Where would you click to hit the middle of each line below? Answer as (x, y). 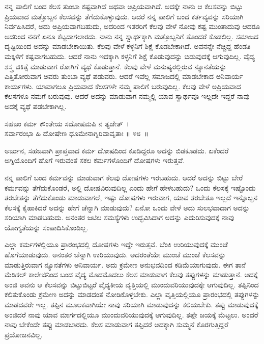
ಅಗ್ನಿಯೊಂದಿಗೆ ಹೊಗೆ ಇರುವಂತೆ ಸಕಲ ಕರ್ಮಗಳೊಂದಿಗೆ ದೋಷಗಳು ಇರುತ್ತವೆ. (95, 160)
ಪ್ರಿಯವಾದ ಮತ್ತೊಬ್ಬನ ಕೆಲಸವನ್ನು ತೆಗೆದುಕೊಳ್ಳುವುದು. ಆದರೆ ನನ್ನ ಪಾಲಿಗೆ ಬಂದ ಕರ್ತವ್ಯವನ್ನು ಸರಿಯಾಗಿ (124, 16)
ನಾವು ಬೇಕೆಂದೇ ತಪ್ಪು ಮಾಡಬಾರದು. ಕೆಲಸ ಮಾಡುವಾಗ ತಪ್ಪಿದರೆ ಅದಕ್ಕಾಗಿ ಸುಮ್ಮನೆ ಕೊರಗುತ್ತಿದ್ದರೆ (116, 324)
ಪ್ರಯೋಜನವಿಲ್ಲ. (24, 334)
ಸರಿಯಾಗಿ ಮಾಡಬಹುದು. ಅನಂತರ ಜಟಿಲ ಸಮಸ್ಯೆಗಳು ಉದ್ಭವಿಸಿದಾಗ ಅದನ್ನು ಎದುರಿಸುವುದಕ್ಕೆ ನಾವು (120, 217)
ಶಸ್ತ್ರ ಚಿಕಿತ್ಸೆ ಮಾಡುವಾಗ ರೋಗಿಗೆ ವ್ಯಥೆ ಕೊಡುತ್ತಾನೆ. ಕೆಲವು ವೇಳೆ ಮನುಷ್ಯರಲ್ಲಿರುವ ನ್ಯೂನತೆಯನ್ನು (116, 66)
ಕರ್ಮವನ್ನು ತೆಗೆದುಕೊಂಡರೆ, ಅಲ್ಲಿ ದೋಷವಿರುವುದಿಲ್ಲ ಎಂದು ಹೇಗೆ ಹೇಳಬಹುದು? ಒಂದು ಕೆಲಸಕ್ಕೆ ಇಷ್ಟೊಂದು (130, 187)
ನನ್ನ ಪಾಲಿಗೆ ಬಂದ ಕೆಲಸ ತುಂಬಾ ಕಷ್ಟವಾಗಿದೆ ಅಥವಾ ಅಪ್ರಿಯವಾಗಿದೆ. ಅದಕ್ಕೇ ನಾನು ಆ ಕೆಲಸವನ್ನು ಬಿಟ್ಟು (124, 6)
